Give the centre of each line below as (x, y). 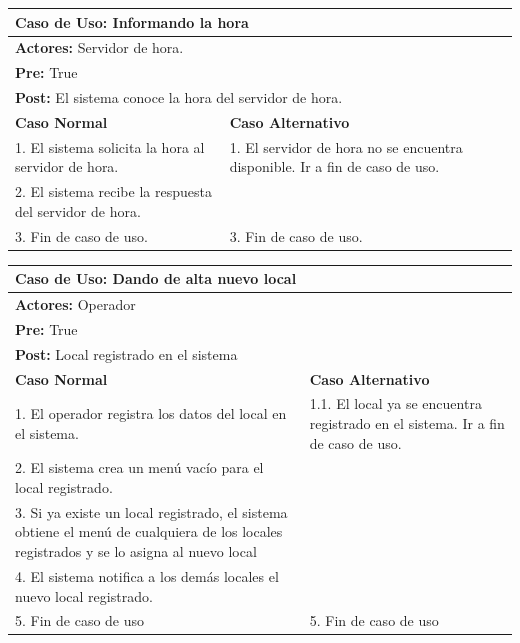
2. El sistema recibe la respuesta (113, 191)
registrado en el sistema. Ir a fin (407, 423)
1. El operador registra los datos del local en (151, 413)
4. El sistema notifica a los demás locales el (147, 575)
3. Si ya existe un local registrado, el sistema (151, 511)
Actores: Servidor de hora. (99, 47)
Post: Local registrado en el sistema (126, 353)
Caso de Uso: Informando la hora (132, 21)
